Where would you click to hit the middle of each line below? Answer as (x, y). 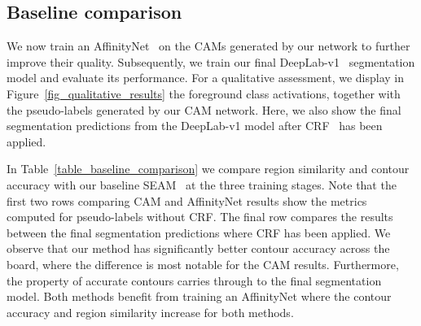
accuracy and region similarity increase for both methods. (150, 312)
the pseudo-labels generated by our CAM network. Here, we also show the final (204, 109)
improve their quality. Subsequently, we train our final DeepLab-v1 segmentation (211, 61)
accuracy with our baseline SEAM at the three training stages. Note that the (202, 184)
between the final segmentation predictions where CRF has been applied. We (199, 232)
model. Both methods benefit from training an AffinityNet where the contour (199, 296)
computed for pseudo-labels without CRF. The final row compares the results (200, 217)
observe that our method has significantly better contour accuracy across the (198, 248)
